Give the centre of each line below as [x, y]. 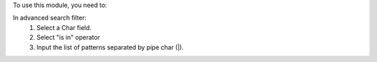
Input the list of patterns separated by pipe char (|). [110, 47]
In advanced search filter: [50, 18]
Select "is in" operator [68, 38]
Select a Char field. [64, 27]
